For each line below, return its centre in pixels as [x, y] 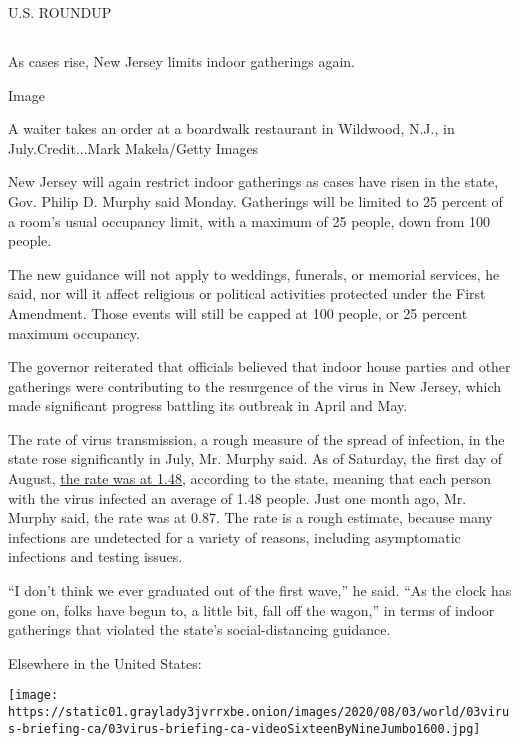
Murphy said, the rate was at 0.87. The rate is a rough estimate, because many [250, 517]
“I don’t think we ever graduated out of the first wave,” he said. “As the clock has [260, 590]
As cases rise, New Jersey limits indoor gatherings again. [181, 60]
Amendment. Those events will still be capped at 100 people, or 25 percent [238, 312]
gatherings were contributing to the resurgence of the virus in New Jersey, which [255, 385]
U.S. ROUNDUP [60, 12]
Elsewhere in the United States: [105, 662]
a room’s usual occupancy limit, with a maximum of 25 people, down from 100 [249, 220]
